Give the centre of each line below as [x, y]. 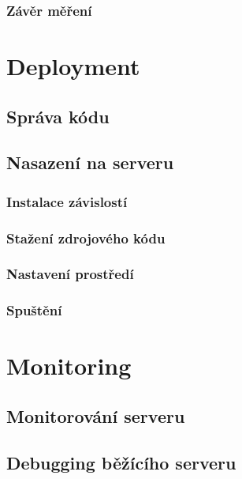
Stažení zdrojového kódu [86, 238]
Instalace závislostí [67, 201]
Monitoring [69, 366]
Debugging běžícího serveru [121, 462]
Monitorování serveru [96, 415]
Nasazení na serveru [90, 162]
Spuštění [34, 310]
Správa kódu [58, 116]
